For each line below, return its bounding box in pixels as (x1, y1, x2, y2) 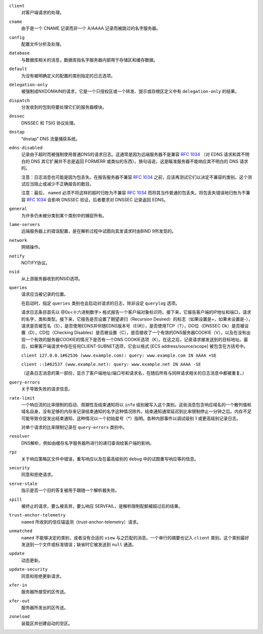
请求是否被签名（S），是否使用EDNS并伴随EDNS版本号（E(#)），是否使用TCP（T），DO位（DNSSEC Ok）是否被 (21, 323, 244, 329)
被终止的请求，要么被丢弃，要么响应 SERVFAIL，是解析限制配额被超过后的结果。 (21, 503, 183, 509)
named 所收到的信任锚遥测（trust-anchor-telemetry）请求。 (21, 519, 141, 525)
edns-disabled (9, 145, 43, 151)
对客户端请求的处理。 (21, 10, 64, 16)
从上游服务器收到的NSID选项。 (21, 275, 83, 281)
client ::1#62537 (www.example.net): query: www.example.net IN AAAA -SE (21, 361, 202, 367)
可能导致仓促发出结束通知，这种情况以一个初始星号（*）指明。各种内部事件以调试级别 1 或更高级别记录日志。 (21, 415, 241, 421)
